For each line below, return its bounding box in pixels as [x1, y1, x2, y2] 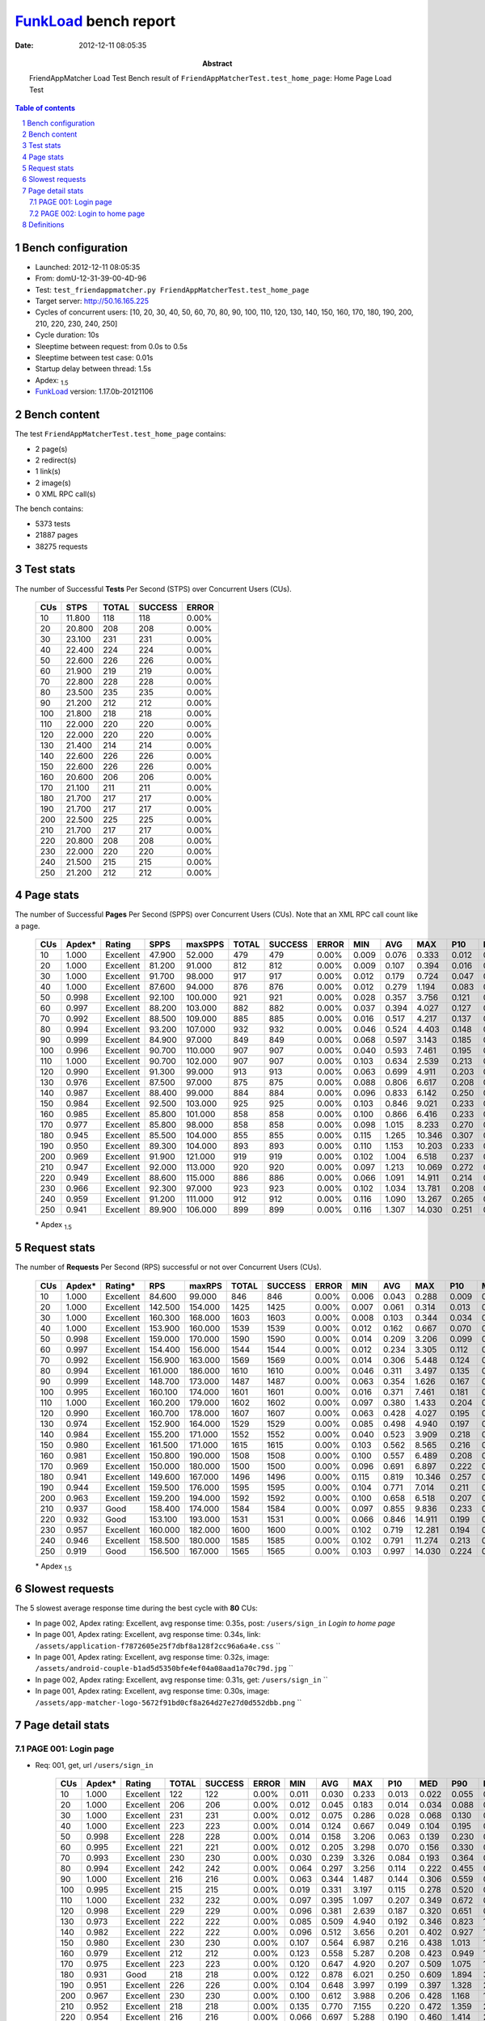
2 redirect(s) [35, 455, 77, 465]
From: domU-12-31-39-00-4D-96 [35, 273, 147, 283]
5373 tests [35, 518, 71, 529]
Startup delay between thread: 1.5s [35, 364, 152, 373]
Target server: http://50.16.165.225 [35, 296, 150, 306]
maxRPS [188, 1280, 222, 1291]
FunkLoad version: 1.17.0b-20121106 [35, 386, 154, 396]
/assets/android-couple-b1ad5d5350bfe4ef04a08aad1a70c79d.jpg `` [35, 1664, 294, 1673]
